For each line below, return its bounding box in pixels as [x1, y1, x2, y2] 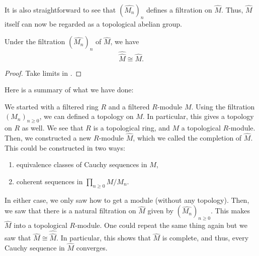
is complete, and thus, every [162, 232, 249, 243]
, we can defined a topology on [39, 111, 134, 121]
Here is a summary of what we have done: [5, 84, 134, 95]
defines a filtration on [146, 5, 212, 15]
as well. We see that [22, 122, 83, 133]
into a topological [14, 220, 67, 230]
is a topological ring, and [93, 122, 170, 133]
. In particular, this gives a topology [142, 111, 254, 121]
